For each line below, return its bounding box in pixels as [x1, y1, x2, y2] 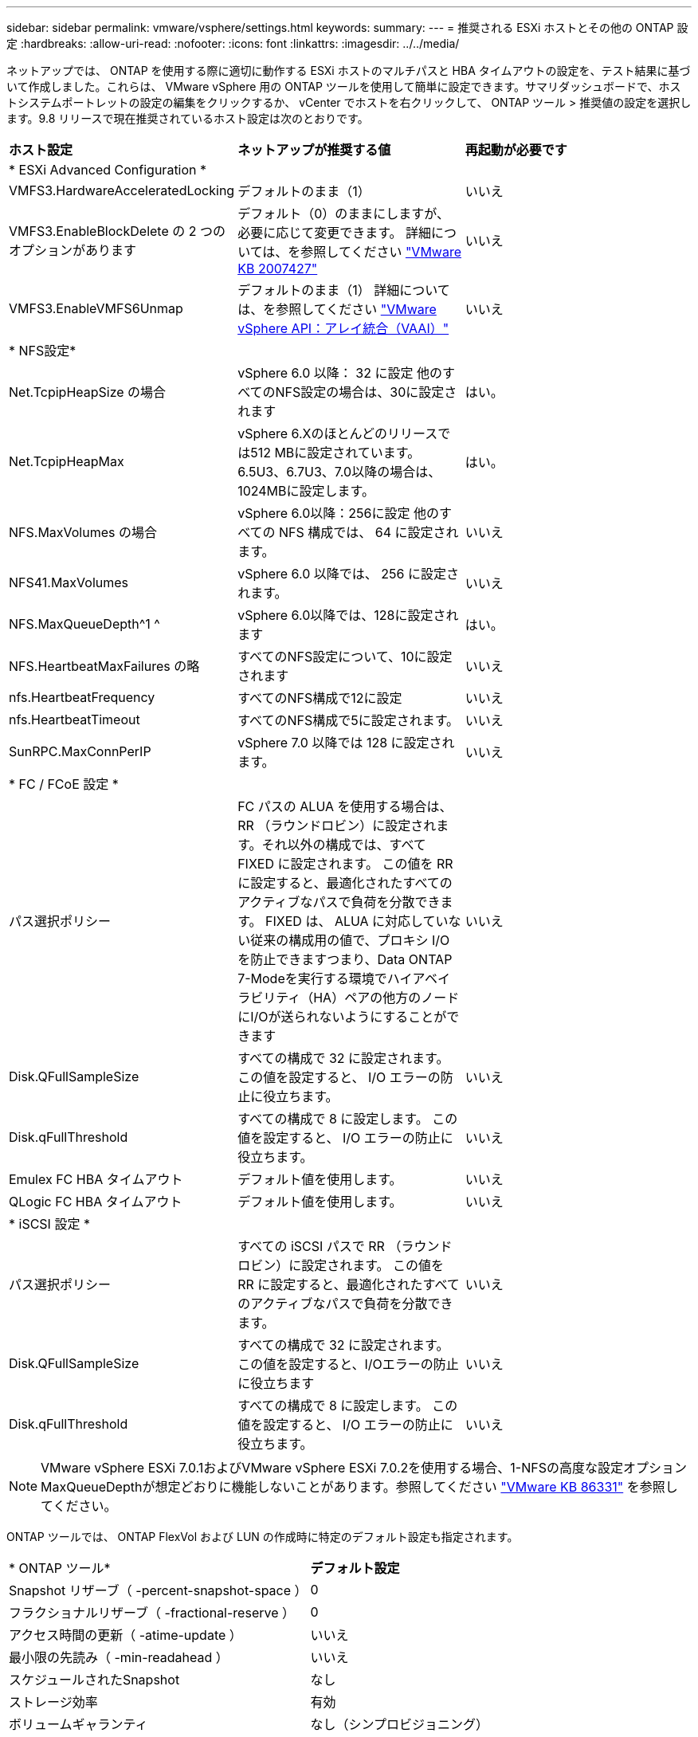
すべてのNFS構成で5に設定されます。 [237, 712, 460, 728]
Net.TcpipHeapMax [9, 453, 124, 469]
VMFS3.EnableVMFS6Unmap [9, 300, 183, 316]
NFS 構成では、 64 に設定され [279, 524, 459, 540]
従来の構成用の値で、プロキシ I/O [250, 932, 450, 948]
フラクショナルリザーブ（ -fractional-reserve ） [9, 1605, 295, 1621]
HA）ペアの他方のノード [313, 990, 460, 1006]
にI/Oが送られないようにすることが [237, 1009, 447, 1025]
